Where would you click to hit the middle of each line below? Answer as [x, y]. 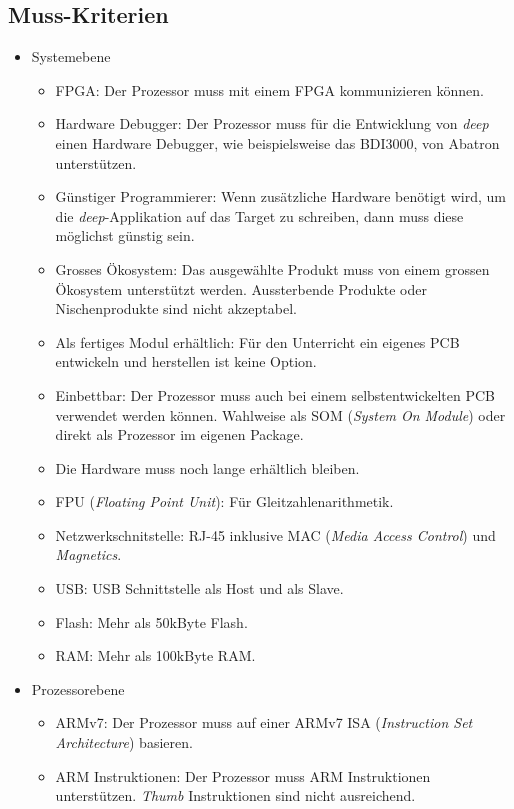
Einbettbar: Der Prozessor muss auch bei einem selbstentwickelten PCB [275, 394]
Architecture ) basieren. [124, 742]
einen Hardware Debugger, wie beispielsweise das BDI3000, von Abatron [277, 142]
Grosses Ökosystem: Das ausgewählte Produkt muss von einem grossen [272, 268]
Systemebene [71, 56]
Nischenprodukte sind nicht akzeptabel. [176, 308]
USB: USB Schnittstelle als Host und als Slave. [199, 588]
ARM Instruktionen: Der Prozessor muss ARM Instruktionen [243, 775]
